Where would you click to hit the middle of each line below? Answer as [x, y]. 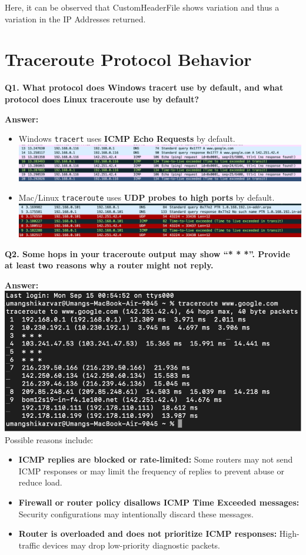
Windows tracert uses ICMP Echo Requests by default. [127, 139]
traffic [29, 545]
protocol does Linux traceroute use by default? [102, 99]
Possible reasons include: [49, 439]
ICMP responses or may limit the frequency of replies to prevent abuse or [151, 471]
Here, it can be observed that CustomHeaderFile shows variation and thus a [142, 7]
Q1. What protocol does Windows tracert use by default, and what [144, 87]
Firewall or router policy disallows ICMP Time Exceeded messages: [159, 502]
